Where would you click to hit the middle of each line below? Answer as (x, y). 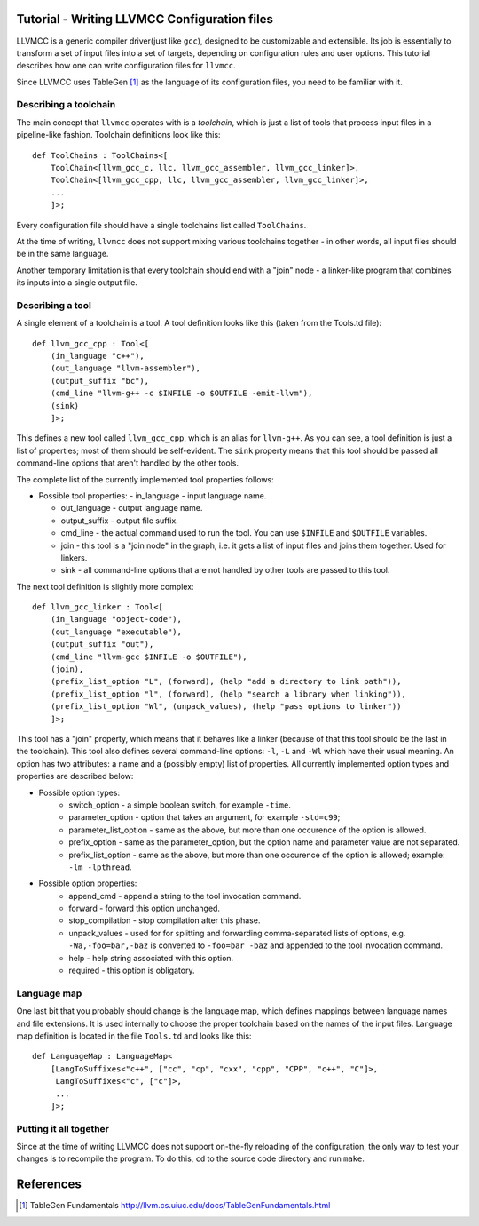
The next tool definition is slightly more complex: (105, 586)
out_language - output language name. (132, 508)
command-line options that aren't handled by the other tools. (128, 463)
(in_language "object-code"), (116, 619)
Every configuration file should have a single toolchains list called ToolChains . (161, 225)
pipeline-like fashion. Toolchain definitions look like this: (118, 135)
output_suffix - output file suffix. (120, 521)
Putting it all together (63, 1128)
